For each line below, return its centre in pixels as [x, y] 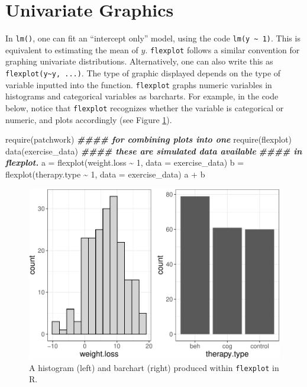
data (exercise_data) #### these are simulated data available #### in [154, 151]
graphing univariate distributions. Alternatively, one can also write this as [139, 61]
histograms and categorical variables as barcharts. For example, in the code [142, 96]
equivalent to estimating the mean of [72, 49]
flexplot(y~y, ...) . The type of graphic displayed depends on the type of [143, 73]
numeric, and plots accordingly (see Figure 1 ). [89, 119]
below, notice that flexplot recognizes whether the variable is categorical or [145, 107]
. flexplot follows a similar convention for [222, 49]
